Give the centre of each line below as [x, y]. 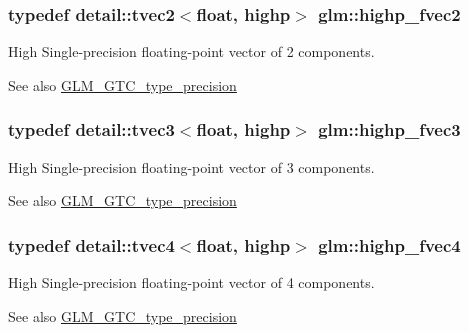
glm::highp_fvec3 [389, 129]
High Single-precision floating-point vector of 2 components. [191, 51]
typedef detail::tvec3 [91, 129]
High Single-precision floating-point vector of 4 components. [191, 282]
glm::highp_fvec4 [389, 244]
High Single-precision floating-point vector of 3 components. [191, 166]
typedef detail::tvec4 [91, 244]
